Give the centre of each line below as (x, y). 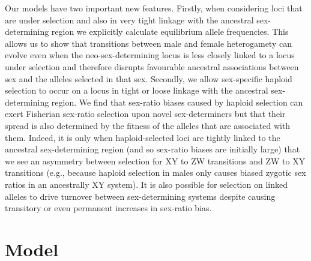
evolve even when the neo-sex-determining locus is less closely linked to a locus (150, 55)
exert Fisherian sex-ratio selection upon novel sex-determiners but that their (145, 114)
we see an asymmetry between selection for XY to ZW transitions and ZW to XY (155, 160)
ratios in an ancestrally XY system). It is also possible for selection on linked (146, 184)
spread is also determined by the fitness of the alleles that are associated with (148, 125)
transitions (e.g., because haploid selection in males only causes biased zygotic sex (155, 172)
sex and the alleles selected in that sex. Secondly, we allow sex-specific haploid (149, 78)
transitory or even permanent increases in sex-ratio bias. (108, 208)
